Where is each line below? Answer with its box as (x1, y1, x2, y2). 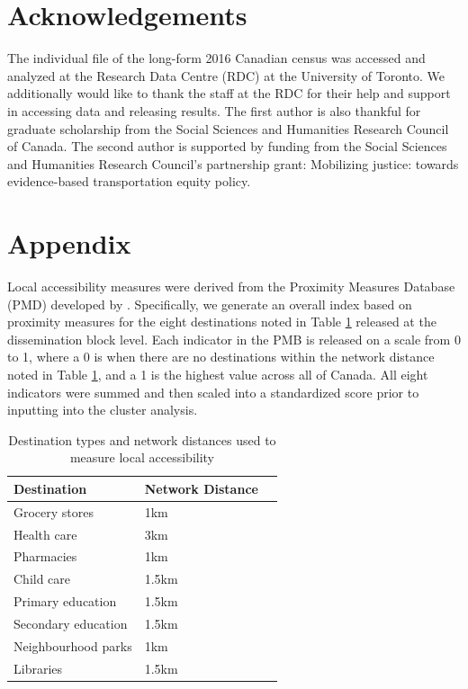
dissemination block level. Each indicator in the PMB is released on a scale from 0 (7, 329, 461, 348)
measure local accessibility (69, 448, 214, 467)
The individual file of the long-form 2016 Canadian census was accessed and (7, 49, 426, 67)
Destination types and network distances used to (8, 430, 276, 449)
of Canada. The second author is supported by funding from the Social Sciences (7, 137, 447, 156)
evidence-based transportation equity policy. (7, 172, 251, 191)
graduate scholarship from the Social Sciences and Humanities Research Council (7, 119, 449, 138)
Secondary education (13, 614, 128, 632)
